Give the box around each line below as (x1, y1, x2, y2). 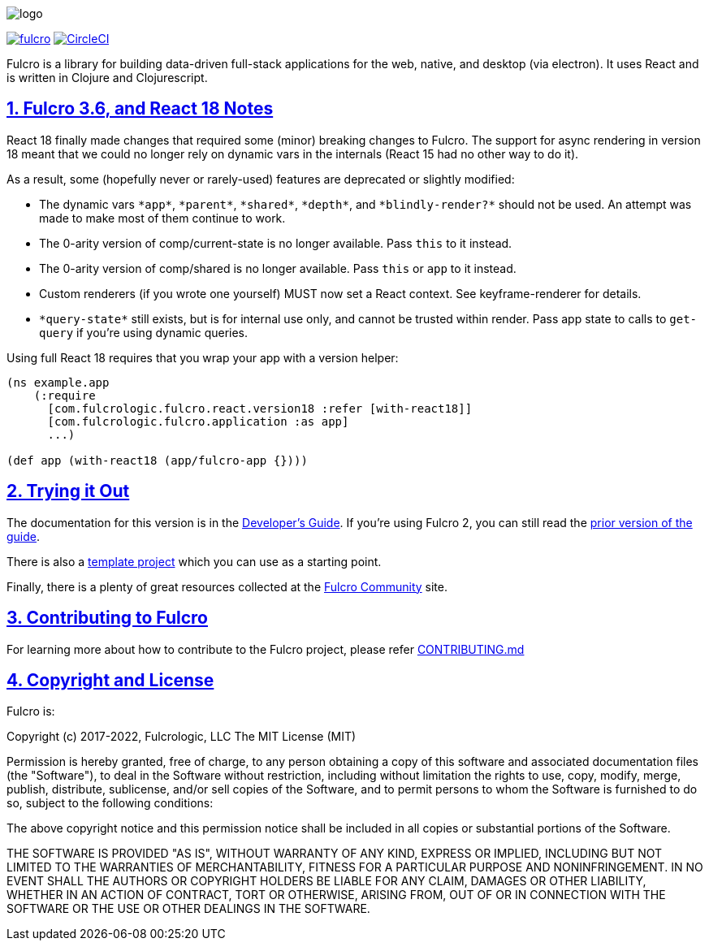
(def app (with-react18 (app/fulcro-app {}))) (6, 453, 308, 467)
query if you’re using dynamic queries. (39, 325, 249, 339)
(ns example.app (6, 375, 110, 389)
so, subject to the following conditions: (6, 796, 214, 811)
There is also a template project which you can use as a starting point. (6, 554, 382, 569)
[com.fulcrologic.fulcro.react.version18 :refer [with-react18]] (47, 401, 473, 415)
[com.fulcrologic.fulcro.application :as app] (47, 414, 349, 428)
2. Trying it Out (6, 481, 130, 502)
